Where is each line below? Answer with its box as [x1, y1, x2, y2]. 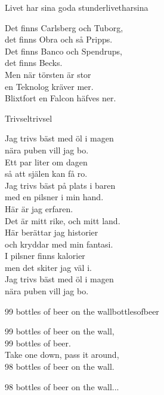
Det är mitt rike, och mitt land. [5, 214, 120, 227]
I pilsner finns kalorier [5, 249, 85, 262]
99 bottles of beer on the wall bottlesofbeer [5, 304, 159, 317]
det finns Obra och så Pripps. [5, 33, 113, 46]
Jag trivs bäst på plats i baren [5, 179, 116, 191]
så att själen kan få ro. [5, 167, 88, 180]
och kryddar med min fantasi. [5, 237, 113, 250]
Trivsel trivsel [5, 111, 52, 124]
